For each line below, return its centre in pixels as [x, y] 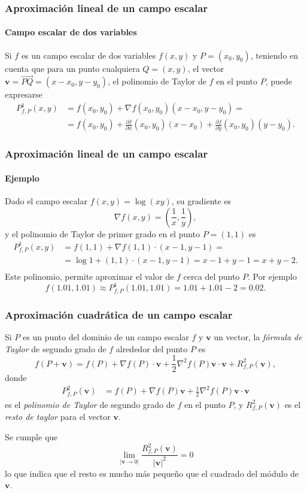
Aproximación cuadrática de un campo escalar [119, 314]
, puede [279, 81]
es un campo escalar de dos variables [89, 55]
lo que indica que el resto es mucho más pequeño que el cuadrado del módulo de [152, 473]
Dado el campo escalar [46, 201]
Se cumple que [31, 436]
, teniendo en [274, 55]
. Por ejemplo [272, 276]
